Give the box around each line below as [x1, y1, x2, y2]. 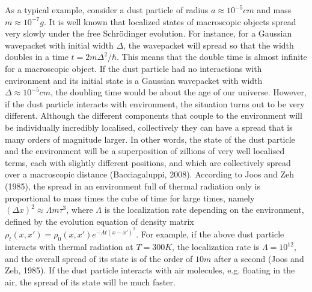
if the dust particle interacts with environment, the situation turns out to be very [5, 97, 305, 110]
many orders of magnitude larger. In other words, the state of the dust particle [5, 133, 295, 145]
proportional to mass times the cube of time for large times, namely [5, 191, 255, 204]
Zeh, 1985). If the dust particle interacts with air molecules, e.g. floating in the [5, 264, 295, 276]
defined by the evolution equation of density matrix [5, 215, 194, 227]
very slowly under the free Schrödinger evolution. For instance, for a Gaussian [5, 27, 292, 40]
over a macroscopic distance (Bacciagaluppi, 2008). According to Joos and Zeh [5, 168, 294, 180]
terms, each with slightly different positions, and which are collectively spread [5, 156, 291, 168]
